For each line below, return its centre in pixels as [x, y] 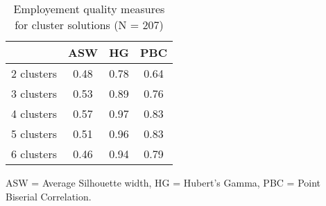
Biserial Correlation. [49, 196]
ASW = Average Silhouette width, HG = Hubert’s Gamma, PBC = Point [163, 182]
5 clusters [34, 134]
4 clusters [34, 113]
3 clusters [34, 93]
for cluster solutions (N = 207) [89, 25]
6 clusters [34, 154]
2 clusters [34, 73]
